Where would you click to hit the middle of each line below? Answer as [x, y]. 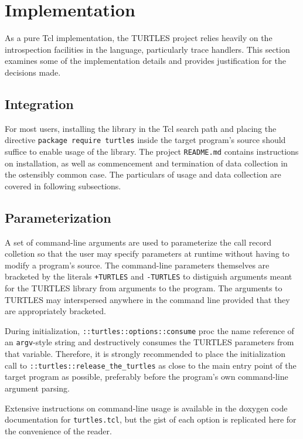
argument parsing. [38, 388]
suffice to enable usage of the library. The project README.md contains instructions [152, 151]
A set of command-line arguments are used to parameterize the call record [138, 242]
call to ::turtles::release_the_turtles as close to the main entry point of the [151, 365]
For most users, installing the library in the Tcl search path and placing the [141, 128]
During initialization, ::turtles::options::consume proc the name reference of [149, 330]
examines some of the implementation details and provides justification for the [145, 61]
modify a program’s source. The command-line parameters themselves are [137, 265]
